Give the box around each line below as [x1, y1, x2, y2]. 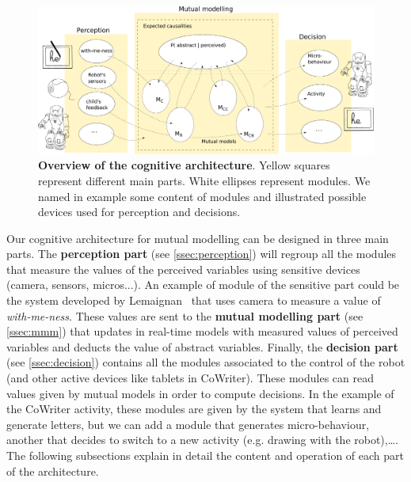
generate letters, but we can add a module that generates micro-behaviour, [6, 416, 370, 432]
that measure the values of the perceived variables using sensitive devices [6, 260, 360, 277]
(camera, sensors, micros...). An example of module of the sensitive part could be [6, 276, 400, 293]
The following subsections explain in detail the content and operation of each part [6, 447, 404, 464]
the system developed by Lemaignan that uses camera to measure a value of [6, 292, 381, 309]
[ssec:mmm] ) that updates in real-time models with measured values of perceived [6, 323, 398, 340]
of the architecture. [6, 462, 99, 479]
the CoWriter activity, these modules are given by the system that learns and [6, 400, 382, 417]
